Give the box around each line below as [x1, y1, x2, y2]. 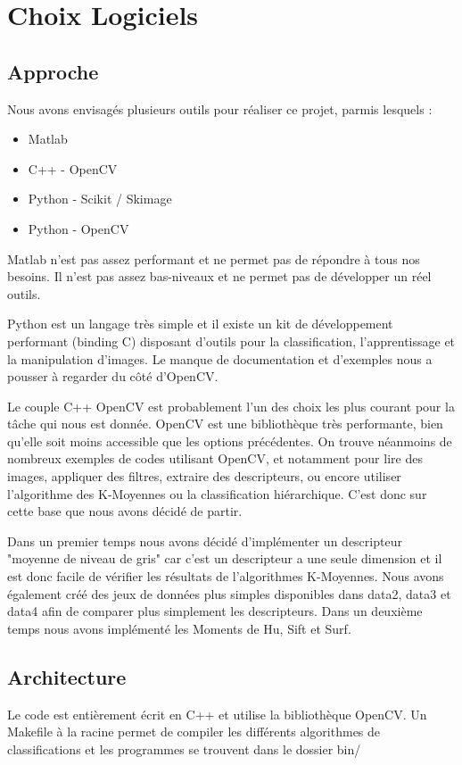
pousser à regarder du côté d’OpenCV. [7, 367, 219, 386]
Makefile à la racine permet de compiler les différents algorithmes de [7, 722, 381, 741]
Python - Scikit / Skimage [28, 189, 172, 208]
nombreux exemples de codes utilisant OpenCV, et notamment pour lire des [7, 449, 423, 468]
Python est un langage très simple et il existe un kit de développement [7, 314, 393, 333]
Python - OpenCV [28, 219, 129, 237]
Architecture [7, 662, 127, 690]
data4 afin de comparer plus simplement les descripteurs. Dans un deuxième [7, 602, 423, 620]
